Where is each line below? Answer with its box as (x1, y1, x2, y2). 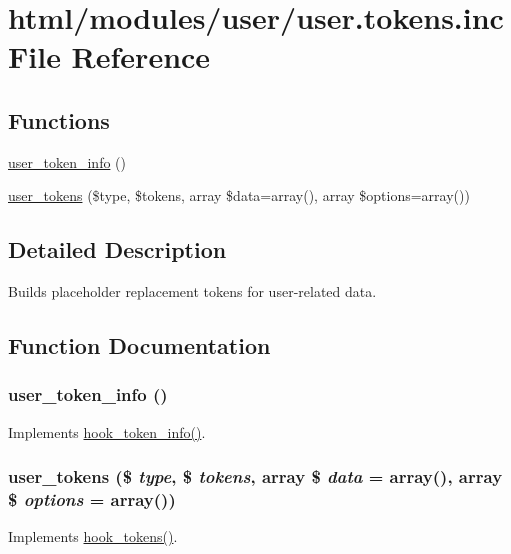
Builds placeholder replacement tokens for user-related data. (8, 281, 377, 302)
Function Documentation (8, 330, 271, 361)
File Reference (8, 36, 211, 77)
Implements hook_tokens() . (8, 526, 178, 547)
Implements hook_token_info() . (8, 421, 206, 442)
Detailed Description (8, 234, 227, 265)
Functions (8, 104, 110, 135)
